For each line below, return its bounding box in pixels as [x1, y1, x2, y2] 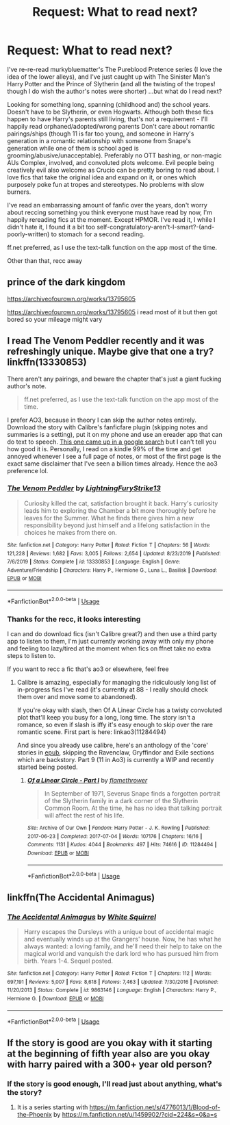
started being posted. [16, 763, 78, 771]
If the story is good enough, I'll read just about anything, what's [7, 1079, 222, 1089]
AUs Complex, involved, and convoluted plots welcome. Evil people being [7, 158, 214, 166]
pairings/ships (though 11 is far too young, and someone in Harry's [7, 129, 194, 138]
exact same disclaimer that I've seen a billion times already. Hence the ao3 [7, 459, 218, 468]
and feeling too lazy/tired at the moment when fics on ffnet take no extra [7, 644, 211, 653]
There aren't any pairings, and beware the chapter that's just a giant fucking [7, 375, 222, 383]
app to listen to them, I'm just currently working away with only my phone [7, 637, 214, 646]
